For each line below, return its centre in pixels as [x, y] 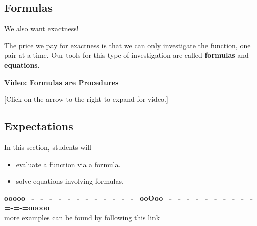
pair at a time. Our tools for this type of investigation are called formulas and [126, 55]
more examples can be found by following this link [82, 217]
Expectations [39, 126]
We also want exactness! [41, 28]
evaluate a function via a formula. [68, 164]
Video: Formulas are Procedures [61, 82]
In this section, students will [48, 147]
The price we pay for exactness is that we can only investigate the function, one [127, 45]
